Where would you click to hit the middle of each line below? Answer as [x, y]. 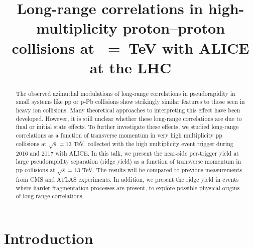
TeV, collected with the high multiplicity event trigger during [153, 143]
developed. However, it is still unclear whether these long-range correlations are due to [129, 118]
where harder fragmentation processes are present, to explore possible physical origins [128, 188]
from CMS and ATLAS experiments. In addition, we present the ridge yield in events [127, 179]
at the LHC [131, 67]
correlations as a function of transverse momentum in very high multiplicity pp [119, 135]
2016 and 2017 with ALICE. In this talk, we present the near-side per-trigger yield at [127, 153]
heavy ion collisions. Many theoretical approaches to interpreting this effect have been [128, 110]
